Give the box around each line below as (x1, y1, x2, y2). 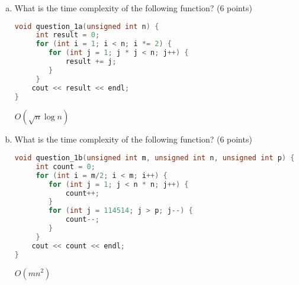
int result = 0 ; (36, 31, 100, 40)
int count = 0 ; (36, 162, 95, 171)
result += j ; (65, 57, 117, 66)
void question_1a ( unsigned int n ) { (14, 22, 159, 31)
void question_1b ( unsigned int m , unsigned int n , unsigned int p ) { (14, 154, 295, 163)
